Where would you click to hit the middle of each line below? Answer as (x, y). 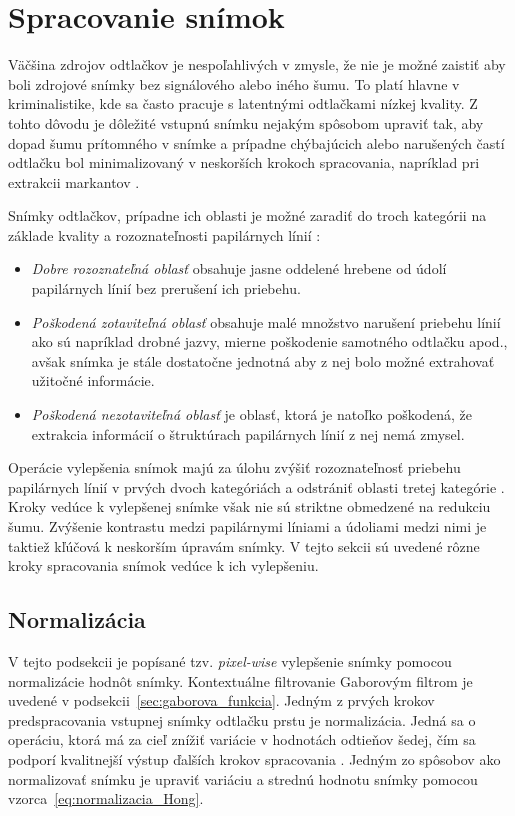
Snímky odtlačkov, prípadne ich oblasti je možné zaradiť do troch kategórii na (247, 215)
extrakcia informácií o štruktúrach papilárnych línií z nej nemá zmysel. (248, 433)
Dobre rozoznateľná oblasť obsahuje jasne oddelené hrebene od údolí (239, 268)
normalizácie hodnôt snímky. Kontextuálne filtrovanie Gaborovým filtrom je (240, 680)
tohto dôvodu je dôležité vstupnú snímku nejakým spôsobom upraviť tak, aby (246, 122)
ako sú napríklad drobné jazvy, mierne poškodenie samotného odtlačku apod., (269, 341)
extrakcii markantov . (74, 181)
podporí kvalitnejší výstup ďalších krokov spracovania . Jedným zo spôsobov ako (254, 758)
